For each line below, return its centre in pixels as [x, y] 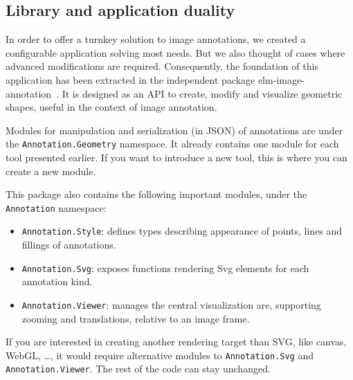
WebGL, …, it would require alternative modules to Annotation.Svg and [160, 355]
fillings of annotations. [69, 245]
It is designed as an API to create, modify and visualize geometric [202, 93]
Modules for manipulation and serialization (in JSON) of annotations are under [174, 130]
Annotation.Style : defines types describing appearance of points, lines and [182, 231]
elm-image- [281, 79]
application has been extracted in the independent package [130, 79]
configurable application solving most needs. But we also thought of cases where [175, 52]
